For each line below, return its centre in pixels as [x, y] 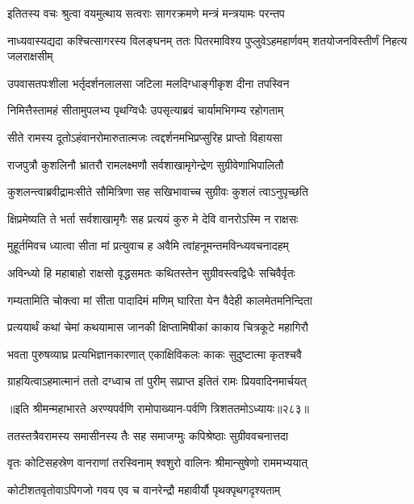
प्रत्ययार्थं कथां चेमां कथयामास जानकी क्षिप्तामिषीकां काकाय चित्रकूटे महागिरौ [158, 327]
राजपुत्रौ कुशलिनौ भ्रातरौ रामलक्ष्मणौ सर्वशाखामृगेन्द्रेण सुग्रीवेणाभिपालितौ [146, 164]
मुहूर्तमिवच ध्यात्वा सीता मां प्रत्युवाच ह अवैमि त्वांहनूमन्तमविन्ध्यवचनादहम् [148, 246]
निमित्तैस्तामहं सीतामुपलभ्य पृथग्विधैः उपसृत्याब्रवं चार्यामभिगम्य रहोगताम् [146, 110]
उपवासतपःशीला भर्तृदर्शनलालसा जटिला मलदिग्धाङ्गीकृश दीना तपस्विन [148, 83]
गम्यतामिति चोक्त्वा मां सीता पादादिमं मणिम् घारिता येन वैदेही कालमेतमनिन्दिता [160, 300]
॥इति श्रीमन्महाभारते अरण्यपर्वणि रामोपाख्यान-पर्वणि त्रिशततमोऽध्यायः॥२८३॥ [159, 408]
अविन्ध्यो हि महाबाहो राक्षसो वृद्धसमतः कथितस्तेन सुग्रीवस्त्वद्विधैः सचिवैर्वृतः [151, 272]
